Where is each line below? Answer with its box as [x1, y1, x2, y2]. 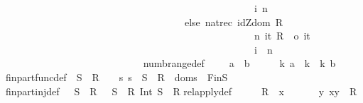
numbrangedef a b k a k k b [143, 56, 336, 71]
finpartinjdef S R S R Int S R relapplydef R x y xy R [6, 83, 357, 98]
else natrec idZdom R [184, 14, 283, 29]
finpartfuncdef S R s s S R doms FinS [6, 69, 228, 84]
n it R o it [254, 28, 310, 43]
